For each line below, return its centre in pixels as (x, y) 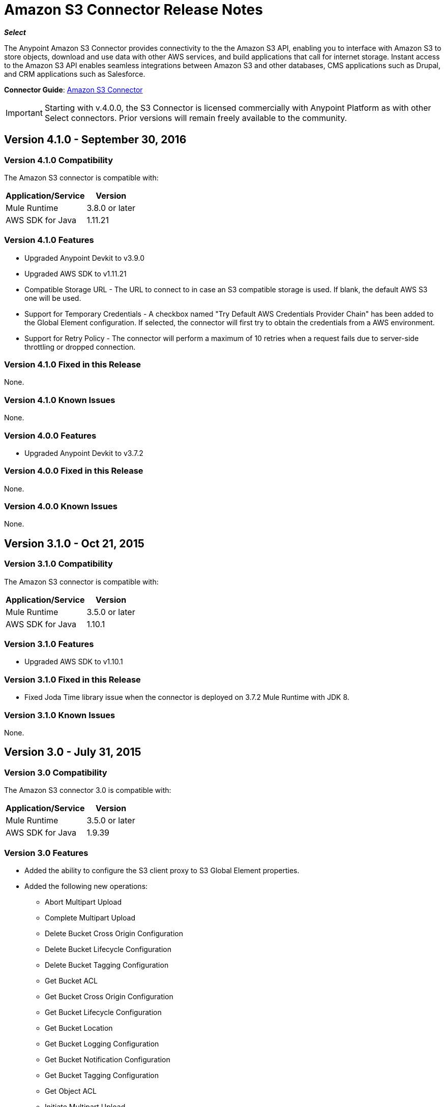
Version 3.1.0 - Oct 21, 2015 (74, 543)
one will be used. (53, 298)
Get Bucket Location (79, 1028)
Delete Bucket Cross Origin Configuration (114, 933)
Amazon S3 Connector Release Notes (133, 10)
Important (24, 113)
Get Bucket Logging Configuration (102, 1043)
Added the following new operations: (86, 886)
